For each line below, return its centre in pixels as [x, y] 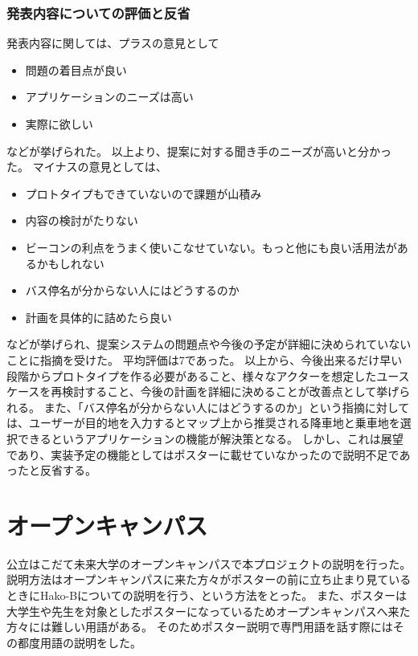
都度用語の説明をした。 [79, 642]
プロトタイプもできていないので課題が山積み [143, 193]
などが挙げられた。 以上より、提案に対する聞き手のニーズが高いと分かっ [199, 151]
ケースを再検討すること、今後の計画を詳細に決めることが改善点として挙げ [203, 391]
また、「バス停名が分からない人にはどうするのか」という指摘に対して [227, 407]
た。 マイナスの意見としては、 [87, 167]
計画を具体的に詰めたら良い [98, 317]
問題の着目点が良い [76, 69]
